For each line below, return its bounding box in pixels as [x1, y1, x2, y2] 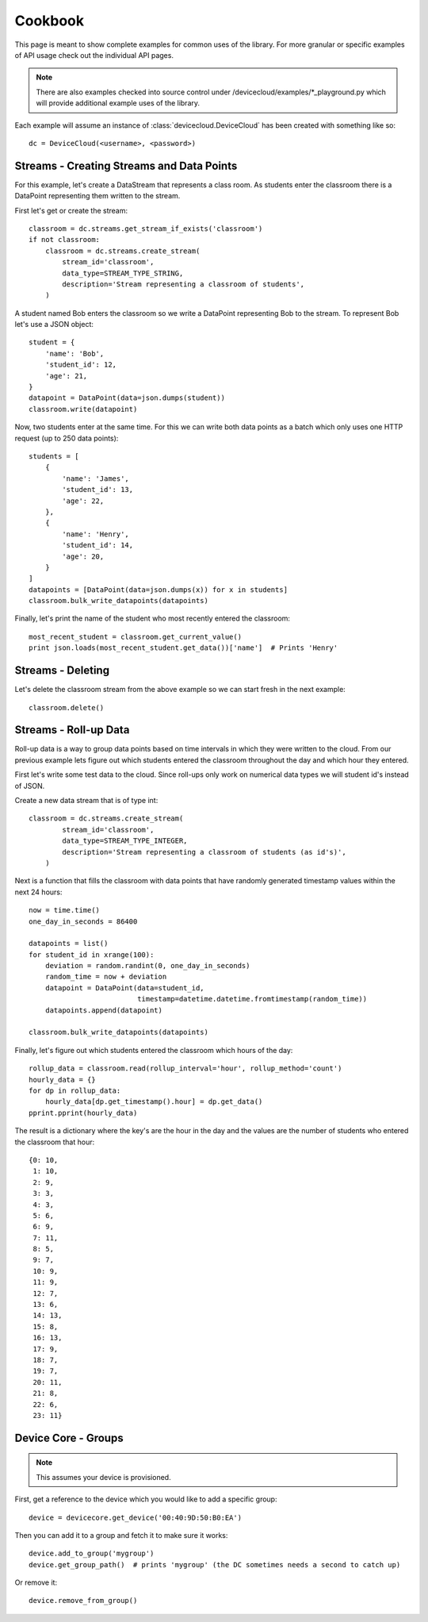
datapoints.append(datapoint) [44, 1005, 162, 1015]
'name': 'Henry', [62, 529, 130, 539]
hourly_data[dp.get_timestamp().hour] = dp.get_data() [44, 1097, 263, 1106]
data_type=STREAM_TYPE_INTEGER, [62, 836, 188, 845]
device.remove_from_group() [29, 1596, 138, 1605]
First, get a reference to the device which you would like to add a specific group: [14, 1494, 277, 1504]
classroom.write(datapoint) [29, 405, 138, 413]
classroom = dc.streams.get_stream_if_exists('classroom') [29, 224, 263, 233]
